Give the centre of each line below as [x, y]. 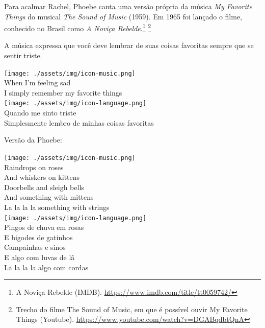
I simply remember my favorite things [63, 92]
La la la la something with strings [57, 207]
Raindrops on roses [34, 167]
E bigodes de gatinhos [38, 237]
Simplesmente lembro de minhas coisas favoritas [79, 122]
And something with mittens [49, 197]
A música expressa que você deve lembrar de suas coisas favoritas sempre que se [129, 45]
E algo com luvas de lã [39, 257]
